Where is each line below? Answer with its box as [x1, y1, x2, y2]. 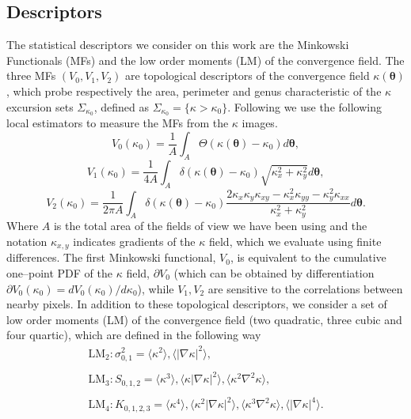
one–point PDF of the [6, 265, 112, 281]
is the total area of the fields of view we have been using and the [53, 217, 367, 234]
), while [137, 280, 174, 296]
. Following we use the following [227, 98, 382, 115]
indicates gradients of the [73, 232, 196, 249]
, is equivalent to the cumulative [230, 249, 386, 266]
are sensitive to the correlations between [207, 280, 403, 296]
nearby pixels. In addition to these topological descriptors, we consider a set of [6, 296, 387, 312]
